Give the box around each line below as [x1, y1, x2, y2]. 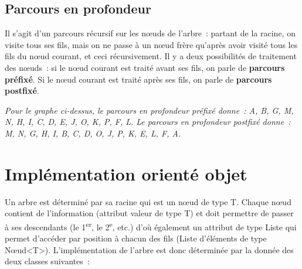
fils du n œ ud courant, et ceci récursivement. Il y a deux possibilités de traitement [5, 50, 297, 62]
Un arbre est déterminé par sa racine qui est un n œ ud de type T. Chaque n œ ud [5, 195, 291, 207]
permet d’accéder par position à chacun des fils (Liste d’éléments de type [5, 232, 267, 244]
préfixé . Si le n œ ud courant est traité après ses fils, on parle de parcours [5, 73, 272, 85]
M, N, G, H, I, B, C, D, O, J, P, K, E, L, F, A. [5, 127, 181, 139]
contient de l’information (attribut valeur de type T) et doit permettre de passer [5, 207, 294, 219]
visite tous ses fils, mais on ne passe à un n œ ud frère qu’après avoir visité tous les [5, 38, 298, 50]
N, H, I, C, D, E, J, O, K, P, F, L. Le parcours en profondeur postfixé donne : [5, 115, 291, 128]
